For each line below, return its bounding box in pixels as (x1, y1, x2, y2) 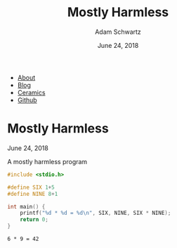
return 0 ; (20, 216, 49, 223)
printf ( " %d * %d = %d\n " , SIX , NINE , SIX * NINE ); (20, 209, 171, 217)
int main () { (7, 203, 46, 210)
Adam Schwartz (94, 27, 142, 36)
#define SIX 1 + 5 (7, 184, 55, 191)
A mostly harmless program (7, 157, 88, 166)
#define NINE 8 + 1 (7, 190, 58, 197)
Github (17, 96, 37, 104)
